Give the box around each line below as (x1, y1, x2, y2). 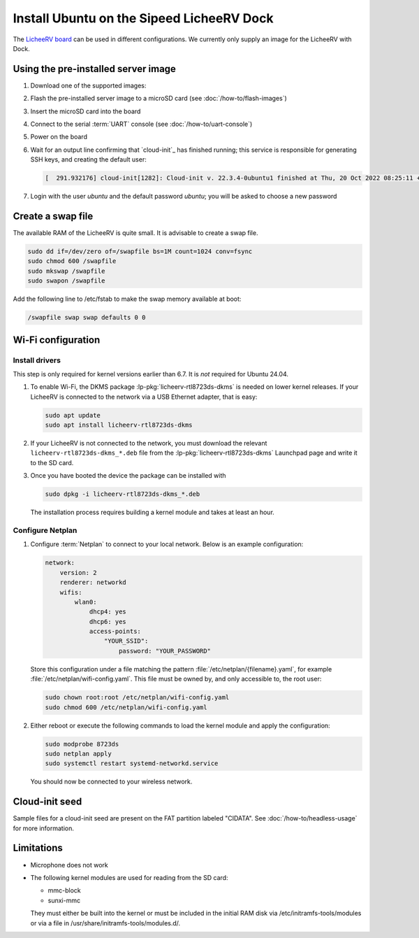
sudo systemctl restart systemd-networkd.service (45, 760, 219, 767)
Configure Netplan (13, 525, 78, 535)
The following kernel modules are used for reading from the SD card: (30, 873, 228, 881)
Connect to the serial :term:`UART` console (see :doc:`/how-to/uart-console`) (30, 120, 253, 129)
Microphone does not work (30, 860, 108, 869)
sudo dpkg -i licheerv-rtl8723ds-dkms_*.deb (45, 490, 200, 498)
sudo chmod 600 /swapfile (27, 257, 117, 265)
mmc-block (47, 886, 82, 895)
